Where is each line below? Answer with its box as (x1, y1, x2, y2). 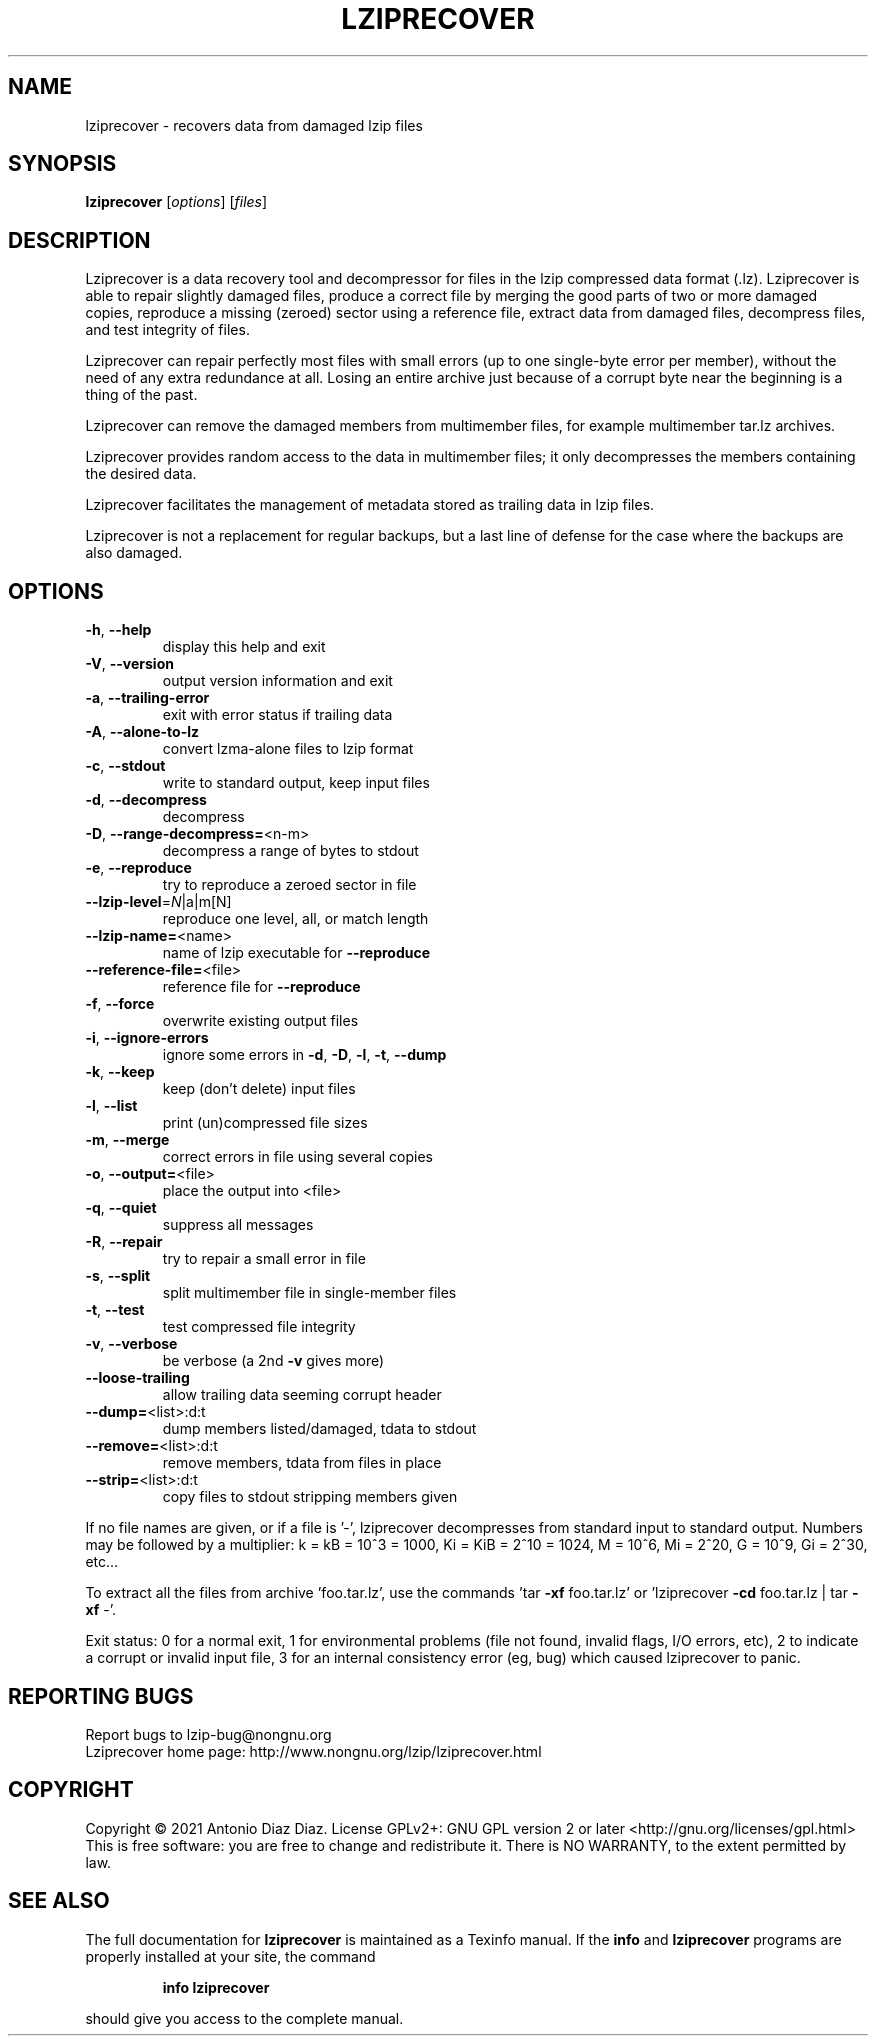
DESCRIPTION (8, 227, 151, 253)
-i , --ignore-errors (85, 1029, 209, 1047)
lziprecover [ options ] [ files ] (85, 193, 268, 211)
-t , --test (85, 1301, 145, 1319)
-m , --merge (85, 1131, 170, 1149)
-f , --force (85, 995, 155, 1013)
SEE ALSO (8, 1888, 110, 1914)
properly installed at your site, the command (85, 1947, 376, 1965)
